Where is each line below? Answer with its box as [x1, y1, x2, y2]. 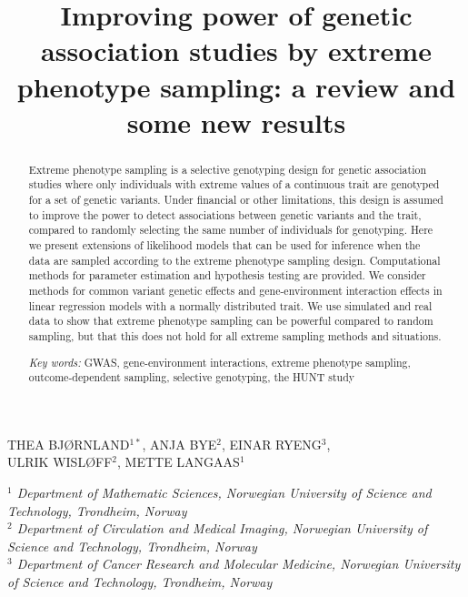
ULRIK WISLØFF [7, 452, 113, 471]
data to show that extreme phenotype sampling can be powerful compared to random [28, 313, 433, 329]
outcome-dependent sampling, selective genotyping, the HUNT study [28, 369, 355, 385]
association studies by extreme [41, 32, 432, 69]
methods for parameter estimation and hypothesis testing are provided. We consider [28, 268, 426, 283]
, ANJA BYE [142, 434, 217, 453]
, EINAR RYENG [222, 434, 322, 453]
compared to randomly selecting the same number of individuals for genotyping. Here [28, 222, 433, 238]
